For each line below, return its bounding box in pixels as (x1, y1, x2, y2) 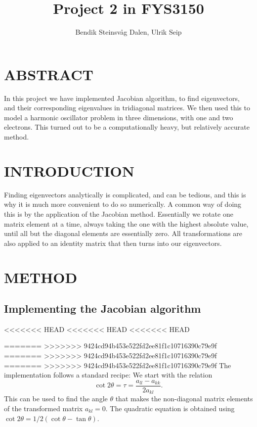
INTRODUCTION (4, 160, 135, 181)
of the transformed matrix (4, 403, 83, 413)
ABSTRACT (4, 64, 93, 84)
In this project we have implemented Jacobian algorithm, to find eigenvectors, (4, 93, 240, 103)
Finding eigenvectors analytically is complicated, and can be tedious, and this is (4, 189, 246, 199)
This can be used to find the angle (4, 393, 108, 404)
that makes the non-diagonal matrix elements (115, 393, 253, 404)
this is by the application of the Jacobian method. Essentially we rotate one (4, 208, 233, 219)
